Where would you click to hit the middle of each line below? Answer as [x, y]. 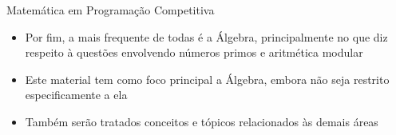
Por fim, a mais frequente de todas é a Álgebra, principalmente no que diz [206, 36]
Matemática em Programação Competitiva [111, 10]
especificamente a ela [76, 95]
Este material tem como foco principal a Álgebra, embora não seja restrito [207, 79]
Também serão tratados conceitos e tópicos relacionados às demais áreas [202, 121]
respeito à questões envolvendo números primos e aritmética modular [194, 52]
